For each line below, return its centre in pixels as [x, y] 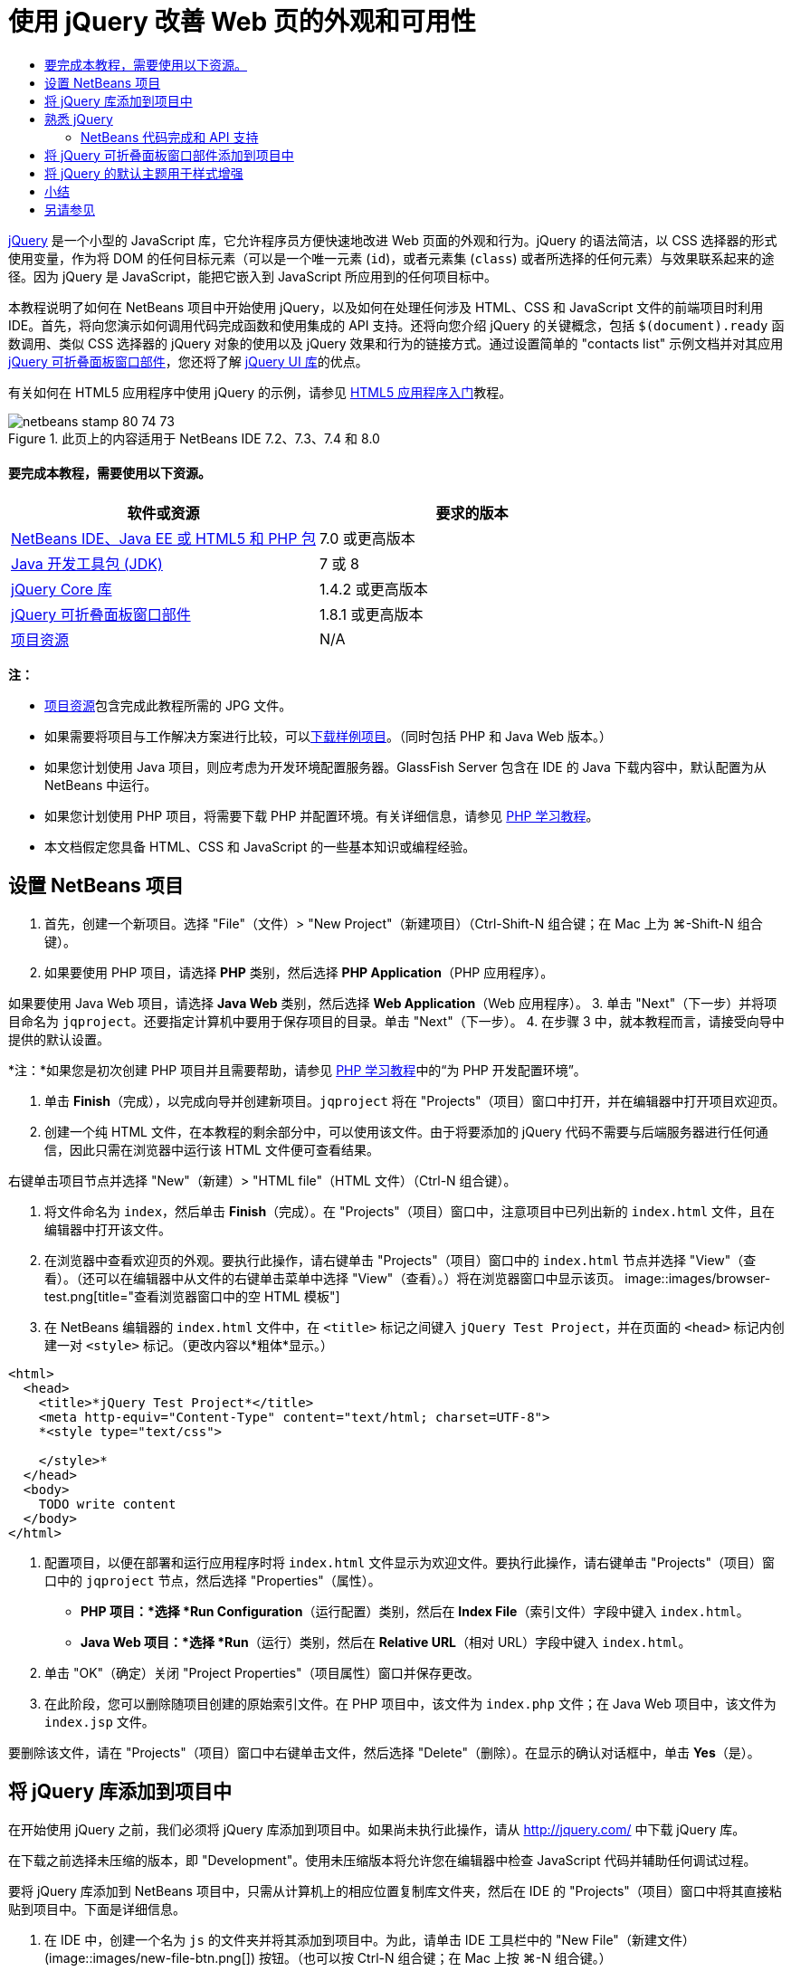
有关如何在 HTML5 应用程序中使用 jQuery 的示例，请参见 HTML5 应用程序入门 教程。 [260, 392]
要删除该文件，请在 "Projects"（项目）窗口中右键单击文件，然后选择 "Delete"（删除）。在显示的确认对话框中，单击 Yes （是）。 [384, 1752]
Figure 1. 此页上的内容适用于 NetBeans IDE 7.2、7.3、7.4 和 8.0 [194, 438]
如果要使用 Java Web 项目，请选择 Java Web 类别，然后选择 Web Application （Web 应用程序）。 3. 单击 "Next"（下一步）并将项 [393, 1003]
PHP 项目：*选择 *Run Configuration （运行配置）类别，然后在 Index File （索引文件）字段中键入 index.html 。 [415, 1611]
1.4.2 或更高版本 [373, 589]
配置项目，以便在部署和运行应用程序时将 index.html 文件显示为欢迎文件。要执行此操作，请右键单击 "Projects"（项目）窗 [410, 1562]
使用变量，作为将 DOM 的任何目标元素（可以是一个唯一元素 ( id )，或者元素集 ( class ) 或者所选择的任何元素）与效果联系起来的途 [391, 258]
